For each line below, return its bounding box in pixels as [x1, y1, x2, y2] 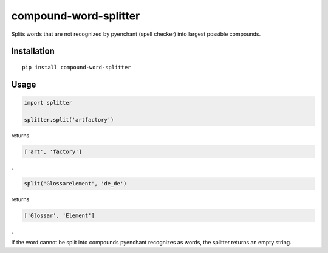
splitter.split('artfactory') [24, 116, 114, 123]
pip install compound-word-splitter [22, 64, 131, 71]
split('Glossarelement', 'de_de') [24, 180, 127, 187]
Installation [11, 46, 55, 57]
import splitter [24, 99, 73, 106]
